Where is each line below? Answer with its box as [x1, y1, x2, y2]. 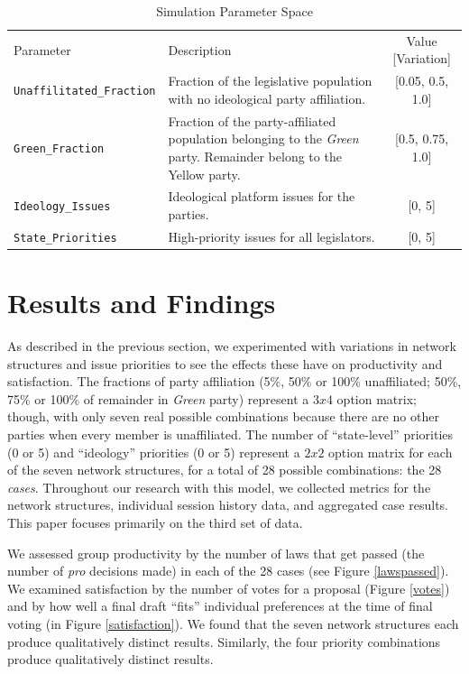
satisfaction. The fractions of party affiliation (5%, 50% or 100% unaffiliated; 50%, [7, 372, 462, 391]
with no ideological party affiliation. [168, 88, 366, 107]
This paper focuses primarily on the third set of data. [7, 513, 303, 531]
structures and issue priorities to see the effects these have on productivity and [7, 354, 443, 373]
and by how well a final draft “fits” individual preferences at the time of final [7, 596, 433, 615]
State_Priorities [14, 231, 117, 245]
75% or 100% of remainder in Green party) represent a [7, 389, 309, 408]
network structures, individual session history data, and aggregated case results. [7, 495, 448, 514]
